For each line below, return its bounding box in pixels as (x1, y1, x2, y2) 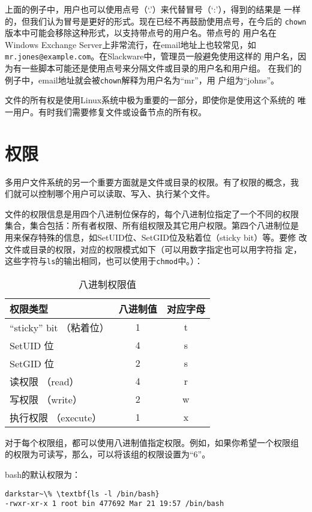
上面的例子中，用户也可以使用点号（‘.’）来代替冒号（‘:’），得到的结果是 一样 (5, 3, 301, 15)
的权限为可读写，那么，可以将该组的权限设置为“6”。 (5, 448, 211, 460)
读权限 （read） (10, 374, 79, 388)
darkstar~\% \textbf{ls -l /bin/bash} (5, 489, 160, 498)
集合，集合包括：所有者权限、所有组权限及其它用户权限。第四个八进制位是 (5, 219, 299, 232)
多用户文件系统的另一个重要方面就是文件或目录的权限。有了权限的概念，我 (5, 175, 299, 188)
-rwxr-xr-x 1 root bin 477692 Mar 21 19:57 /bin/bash (5, 499, 224, 508)
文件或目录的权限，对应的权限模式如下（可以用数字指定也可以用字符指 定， (5, 242, 302, 255)
